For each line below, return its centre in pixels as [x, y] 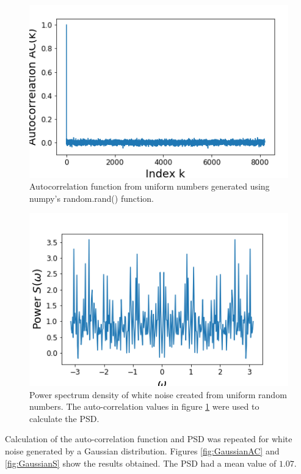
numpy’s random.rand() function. [92, 198]
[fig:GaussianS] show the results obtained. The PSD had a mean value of [141, 463]
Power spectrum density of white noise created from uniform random [158, 394]
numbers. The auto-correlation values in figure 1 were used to [144, 406]
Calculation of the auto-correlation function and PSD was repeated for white [149, 439]
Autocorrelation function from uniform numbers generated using [150, 186]
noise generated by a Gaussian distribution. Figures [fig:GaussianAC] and [142, 451]
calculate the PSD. [64, 418]
